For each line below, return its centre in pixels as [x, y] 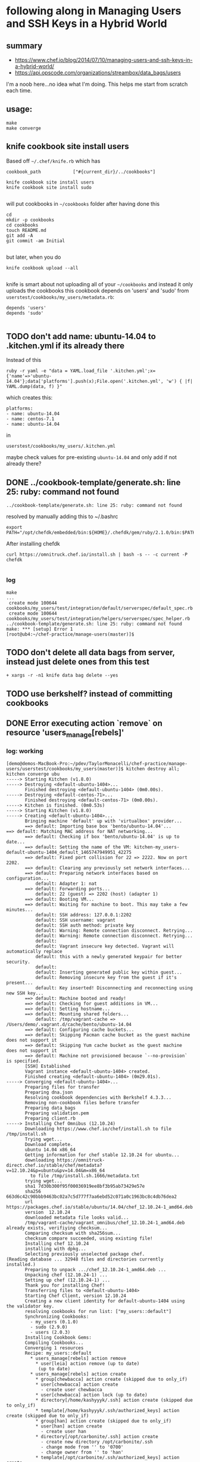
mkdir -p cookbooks [30, 220]
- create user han [63, 1431]
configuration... [28, 878]
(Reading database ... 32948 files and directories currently [85, 1259]
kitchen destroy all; [153, 769]
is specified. [24, 1061]
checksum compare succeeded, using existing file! [89, 1238]
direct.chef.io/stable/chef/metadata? [54, 1165]
